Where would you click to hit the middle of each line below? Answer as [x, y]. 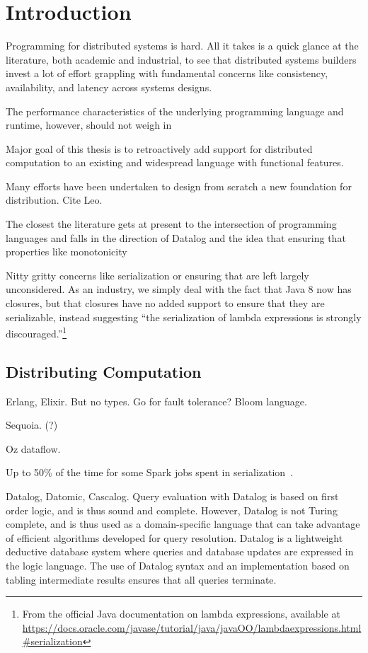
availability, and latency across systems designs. [109, 87]
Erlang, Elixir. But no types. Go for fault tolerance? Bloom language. [156, 401]
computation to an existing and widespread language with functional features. [175, 162]
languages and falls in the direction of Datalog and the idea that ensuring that [176, 237]
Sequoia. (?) [32, 425]
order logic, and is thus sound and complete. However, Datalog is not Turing [172, 510]
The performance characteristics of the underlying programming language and [175, 111]
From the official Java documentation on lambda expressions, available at [181, 614]
